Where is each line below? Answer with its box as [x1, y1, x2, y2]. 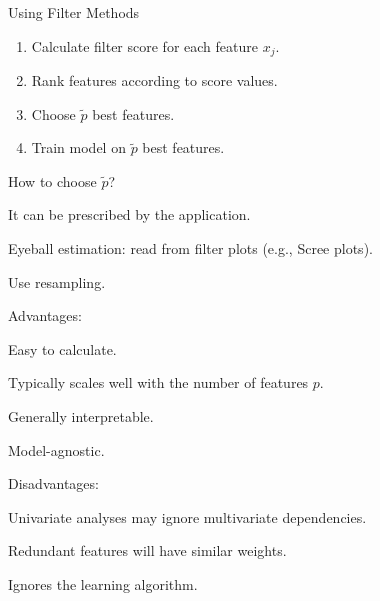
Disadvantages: [8, 473, 99, 494]
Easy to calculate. [8, 338, 117, 359]
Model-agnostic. [8, 439, 105, 460]
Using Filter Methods [8, 2, 140, 22]
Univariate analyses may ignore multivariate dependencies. [8, 506, 367, 527]
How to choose [8, 170, 97, 191]
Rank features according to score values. [31, 70, 278, 91]
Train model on [31, 137, 126, 158]
